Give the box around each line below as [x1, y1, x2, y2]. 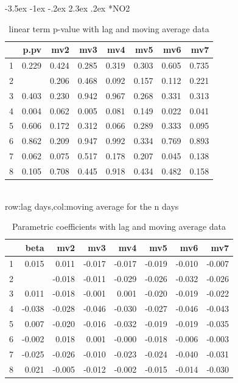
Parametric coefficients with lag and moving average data [12, 220, 226, 233]
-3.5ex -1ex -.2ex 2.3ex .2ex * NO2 [5, 2, 130, 14]
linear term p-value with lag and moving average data [9, 22, 209, 35]
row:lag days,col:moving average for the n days [5, 199, 179, 212]
